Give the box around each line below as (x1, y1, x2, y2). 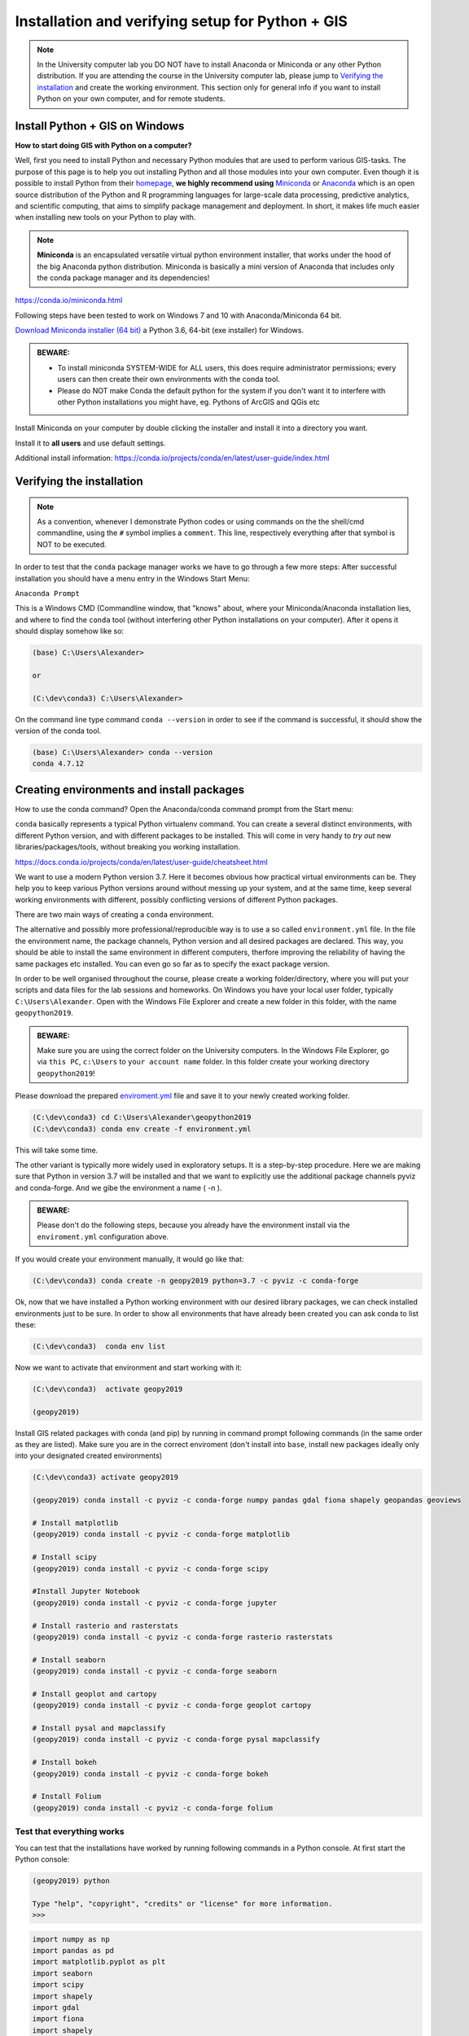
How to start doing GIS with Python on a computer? (15, 141, 192, 151)
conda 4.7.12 (32, 759, 85, 769)
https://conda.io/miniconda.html (15, 296, 123, 305)
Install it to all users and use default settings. (15, 438, 166, 448)
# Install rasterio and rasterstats (32, 1621, 179, 1630)
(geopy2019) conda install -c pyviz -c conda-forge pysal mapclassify (32, 1735, 321, 1744)
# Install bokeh (32, 1757, 98, 1767)
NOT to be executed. (37, 539, 107, 549)
